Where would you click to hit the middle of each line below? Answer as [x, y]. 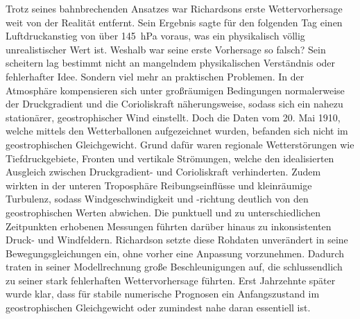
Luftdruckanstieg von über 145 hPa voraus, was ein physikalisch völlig [155, 36]
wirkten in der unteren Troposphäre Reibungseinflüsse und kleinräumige [159, 185]
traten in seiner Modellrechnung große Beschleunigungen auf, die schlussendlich [174, 267]
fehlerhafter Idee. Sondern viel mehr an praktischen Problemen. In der [155, 76]
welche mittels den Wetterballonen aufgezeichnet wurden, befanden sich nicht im [177, 131]
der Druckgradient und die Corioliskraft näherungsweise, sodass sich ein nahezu [174, 104]
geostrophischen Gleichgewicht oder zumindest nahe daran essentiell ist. [158, 308]
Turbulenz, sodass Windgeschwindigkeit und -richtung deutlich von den [157, 199]
